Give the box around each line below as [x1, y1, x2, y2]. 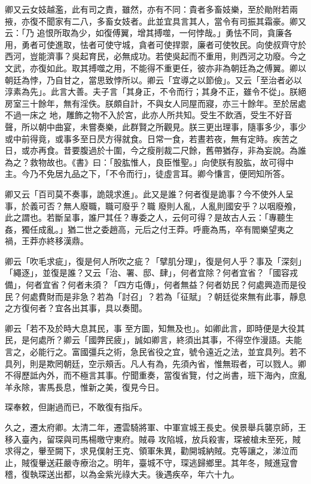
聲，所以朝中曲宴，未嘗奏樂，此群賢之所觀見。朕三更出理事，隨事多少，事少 [5, 120, 306, 133]
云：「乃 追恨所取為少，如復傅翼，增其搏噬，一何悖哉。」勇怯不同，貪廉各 [5, 26, 292, 39]
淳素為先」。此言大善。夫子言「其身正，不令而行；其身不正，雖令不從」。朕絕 [5, 85, 306, 98]
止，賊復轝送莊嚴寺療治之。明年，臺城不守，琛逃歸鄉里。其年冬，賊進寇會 [5, 456, 298, 468]
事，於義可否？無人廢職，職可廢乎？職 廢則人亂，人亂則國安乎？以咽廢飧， [5, 199, 301, 212]
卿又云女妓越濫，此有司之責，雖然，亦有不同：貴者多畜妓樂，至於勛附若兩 [5, 3, 298, 15]
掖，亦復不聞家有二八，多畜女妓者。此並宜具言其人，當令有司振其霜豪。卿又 [5, 14, 306, 27]
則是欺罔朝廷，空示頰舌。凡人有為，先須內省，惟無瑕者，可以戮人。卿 [29, 357, 306, 369]
